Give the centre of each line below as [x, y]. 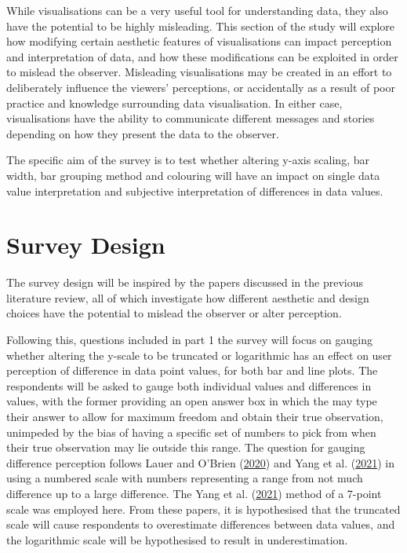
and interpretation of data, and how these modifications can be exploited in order [202, 56]
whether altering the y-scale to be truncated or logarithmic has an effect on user [199, 355]
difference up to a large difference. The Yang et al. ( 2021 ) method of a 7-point [194, 493]
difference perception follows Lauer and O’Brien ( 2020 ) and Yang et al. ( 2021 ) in [200, 462]
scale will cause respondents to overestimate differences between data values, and [201, 524]
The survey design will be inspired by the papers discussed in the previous [185, 282]
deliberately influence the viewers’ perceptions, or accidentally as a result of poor [201, 87]
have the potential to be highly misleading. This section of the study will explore [201, 26]
